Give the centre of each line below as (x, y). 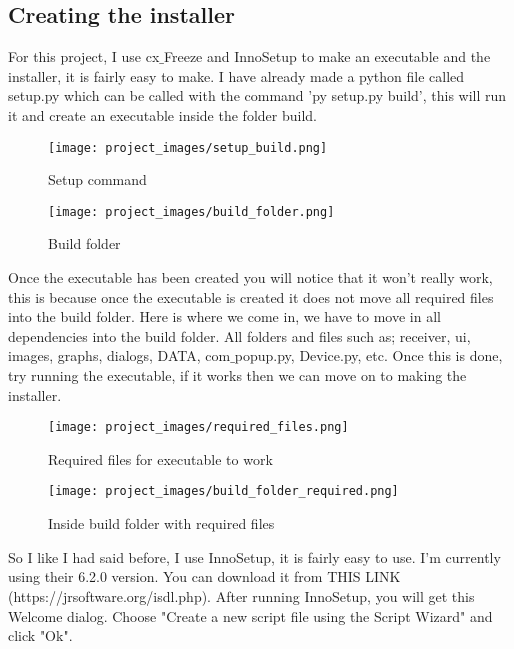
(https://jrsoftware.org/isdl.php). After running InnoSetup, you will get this (241, 595)
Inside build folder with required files (161, 523)
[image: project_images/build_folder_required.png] (223, 491)
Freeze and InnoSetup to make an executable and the (327, 56)
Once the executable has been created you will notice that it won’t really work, (250, 277)
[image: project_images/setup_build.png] (188, 147)
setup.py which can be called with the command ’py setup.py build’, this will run (257, 95)
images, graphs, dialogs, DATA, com (119, 355)
